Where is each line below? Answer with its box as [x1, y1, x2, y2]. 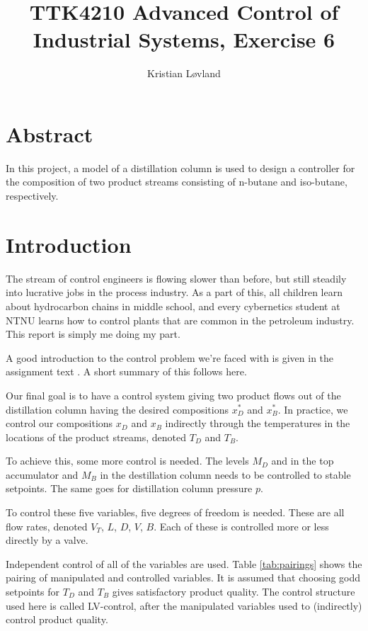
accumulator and [6, 467, 79, 482]
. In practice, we [277, 402, 348, 416]
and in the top [271, 453, 334, 468]
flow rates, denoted [6, 518, 88, 533]
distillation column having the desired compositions [6, 402, 229, 416]
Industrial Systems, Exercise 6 [33, 25, 335, 54]
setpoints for [6, 584, 60, 599]
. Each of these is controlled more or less [154, 518, 329, 533]
